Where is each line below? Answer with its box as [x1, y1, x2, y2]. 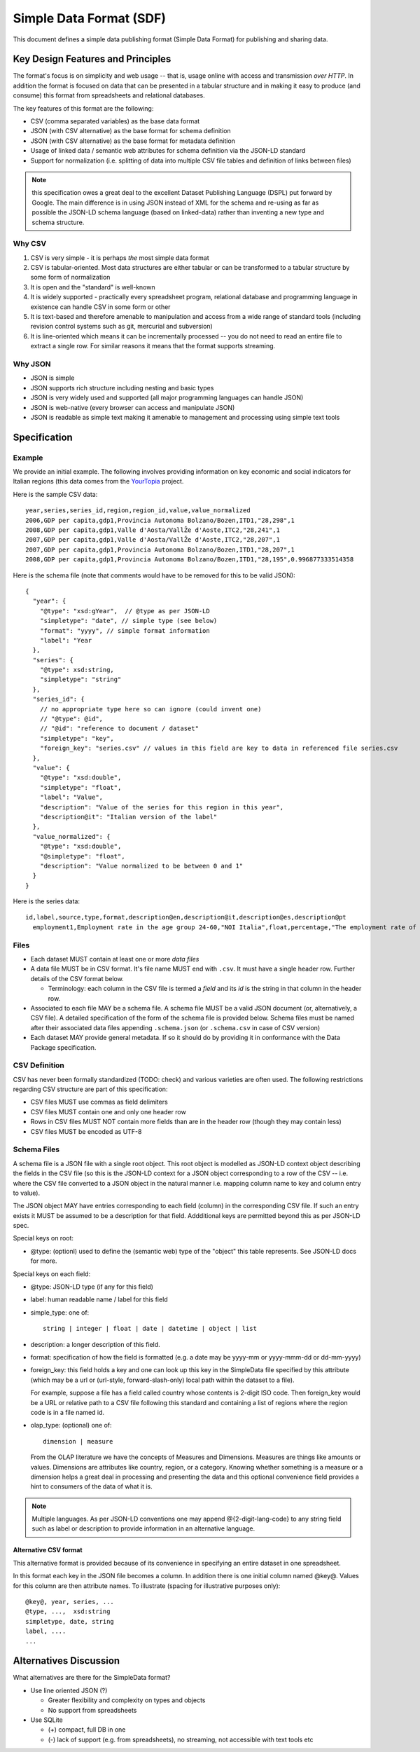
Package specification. [30, 1043, 97, 1051]
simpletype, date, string [25, 1617, 115, 1625]
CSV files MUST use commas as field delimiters [30, 1097, 168, 1107]
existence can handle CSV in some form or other [30, 302, 171, 311]
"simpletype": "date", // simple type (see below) [39, 617, 218, 625]
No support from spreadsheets [48, 1706, 137, 1714]
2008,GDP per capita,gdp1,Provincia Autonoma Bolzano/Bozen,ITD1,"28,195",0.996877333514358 [25, 556, 354, 563]
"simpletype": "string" [39, 676, 122, 683]
